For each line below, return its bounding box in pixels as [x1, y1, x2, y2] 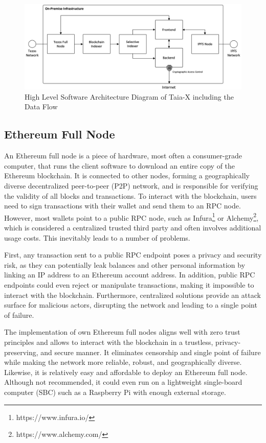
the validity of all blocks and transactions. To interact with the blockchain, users [4, 190, 257, 201]
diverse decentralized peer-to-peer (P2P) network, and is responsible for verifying [4, 180, 258, 191]
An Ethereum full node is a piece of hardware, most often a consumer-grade [4, 150, 242, 161]
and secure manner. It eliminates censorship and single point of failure [40, 346, 261, 357]
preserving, [4, 346, 38, 357]
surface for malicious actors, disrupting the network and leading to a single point [4, 299, 257, 310]
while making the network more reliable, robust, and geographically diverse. [4, 357, 242, 367]
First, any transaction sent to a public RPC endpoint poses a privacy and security [4, 249, 262, 260]
